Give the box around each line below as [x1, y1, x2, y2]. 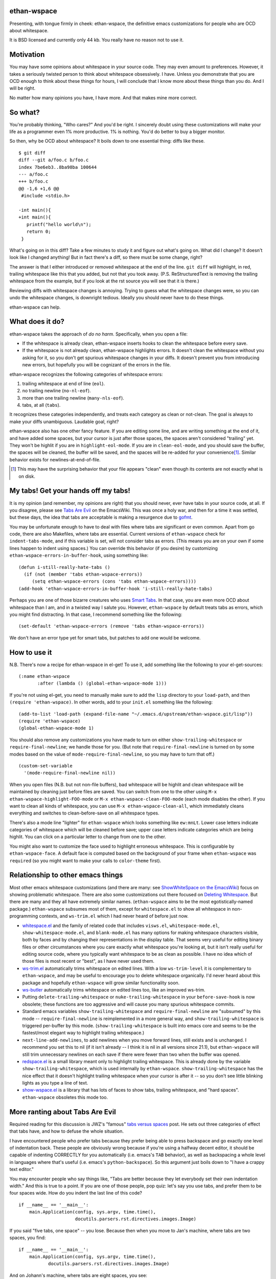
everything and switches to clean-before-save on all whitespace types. [9, 810, 159, 816]
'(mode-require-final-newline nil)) [24, 770, 116, 776]
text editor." [9, 1166, 34, 1173]
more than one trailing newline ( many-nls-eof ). [22, 394, 125, 401]
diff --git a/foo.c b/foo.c [18, 157, 89, 163]
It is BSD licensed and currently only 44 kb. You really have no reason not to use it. [9, 37, 184, 43]
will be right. [9, 85, 36, 92]
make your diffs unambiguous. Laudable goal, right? [9, 418, 119, 425]
